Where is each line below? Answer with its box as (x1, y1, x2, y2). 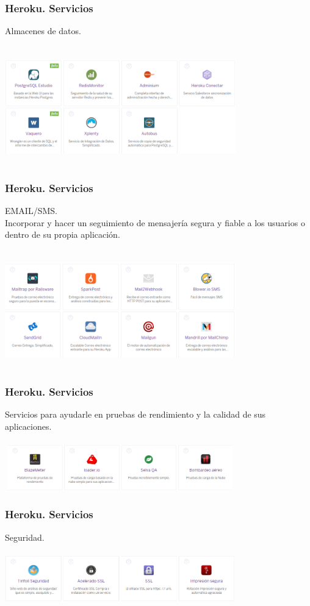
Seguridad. (5, 530, 45, 543)
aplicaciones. (5, 419, 52, 432)
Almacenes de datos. (5, 24, 81, 37)
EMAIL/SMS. (5, 204, 57, 217)
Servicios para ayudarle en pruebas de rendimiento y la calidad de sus (5, 408, 266, 421)
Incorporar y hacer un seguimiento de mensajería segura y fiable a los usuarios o (5, 216, 305, 229)
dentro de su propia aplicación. (5, 228, 120, 241)
